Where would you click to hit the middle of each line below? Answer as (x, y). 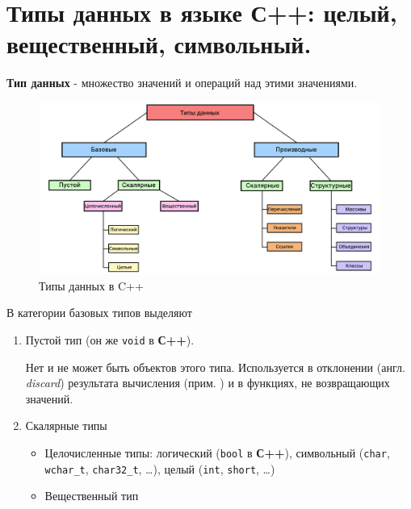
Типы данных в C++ (91, 285)
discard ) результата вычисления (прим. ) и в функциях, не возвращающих (208, 383)
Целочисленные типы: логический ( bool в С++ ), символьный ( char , (217, 452)
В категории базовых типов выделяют (99, 313)
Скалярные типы (66, 426)
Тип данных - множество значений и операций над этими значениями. (182, 83)
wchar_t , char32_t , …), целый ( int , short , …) (160, 468)
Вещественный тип (92, 496)
